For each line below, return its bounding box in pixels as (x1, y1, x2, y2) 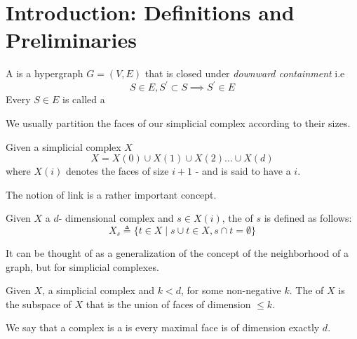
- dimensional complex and (58, 211, 174, 225)
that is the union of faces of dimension (86, 296, 251, 311)
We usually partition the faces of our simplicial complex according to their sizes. (6, 116, 351, 130)
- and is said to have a (195, 164, 291, 178)
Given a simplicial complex (6, 139, 121, 154)
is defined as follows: (264, 211, 352, 225)
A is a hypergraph (6, 66, 83, 81)
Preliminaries (6, 25, 137, 54)
